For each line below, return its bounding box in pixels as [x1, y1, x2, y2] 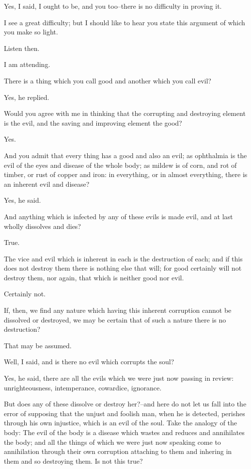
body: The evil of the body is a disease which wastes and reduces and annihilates [4, 427, 245, 437]
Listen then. [4, 43, 40, 53]
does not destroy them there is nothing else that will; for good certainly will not [4, 263, 242, 273]
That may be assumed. [4, 340, 72, 350]
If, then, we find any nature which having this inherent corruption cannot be [4, 305, 232, 315]
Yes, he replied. [4, 92, 49, 102]
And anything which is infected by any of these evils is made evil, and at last [4, 211, 233, 221]
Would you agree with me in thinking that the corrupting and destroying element [4, 108, 246, 118]
